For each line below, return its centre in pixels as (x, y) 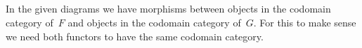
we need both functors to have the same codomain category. (135, 36)
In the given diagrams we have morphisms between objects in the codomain (168, 9)
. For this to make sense (305, 22)
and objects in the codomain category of (154, 22)
